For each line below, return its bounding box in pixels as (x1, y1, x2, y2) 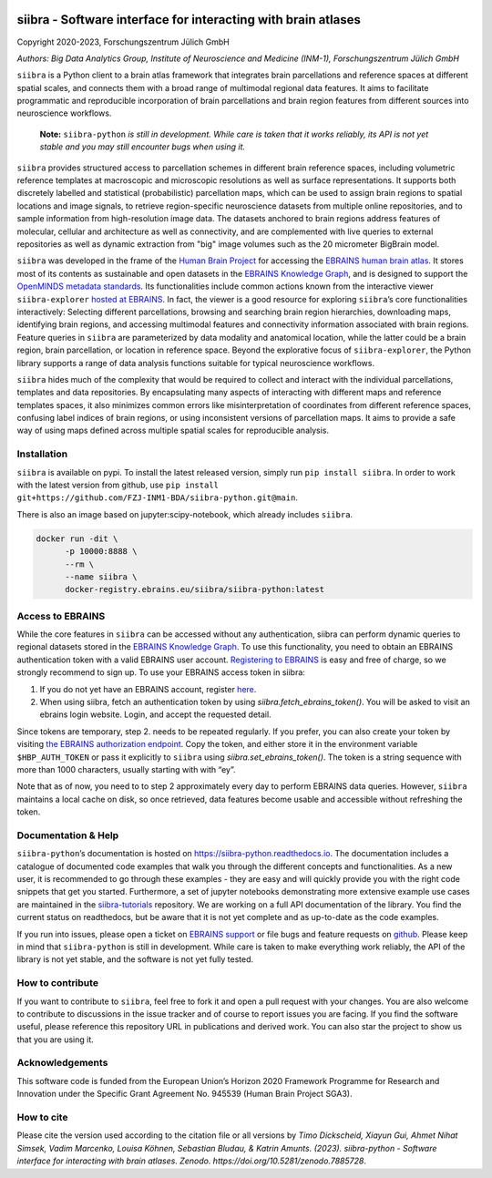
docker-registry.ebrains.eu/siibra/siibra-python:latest (65, 584, 325, 595)
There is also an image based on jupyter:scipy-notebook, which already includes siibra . (16, 508, 354, 519)
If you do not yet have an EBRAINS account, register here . (39, 683, 257, 694)
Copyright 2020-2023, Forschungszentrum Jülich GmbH (16, 36, 230, 47)
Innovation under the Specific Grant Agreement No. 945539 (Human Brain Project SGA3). (16, 1089, 353, 1100)
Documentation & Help (16, 829, 119, 842)
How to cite (16, 1111, 68, 1123)
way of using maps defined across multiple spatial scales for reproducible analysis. (16, 425, 330, 436)
